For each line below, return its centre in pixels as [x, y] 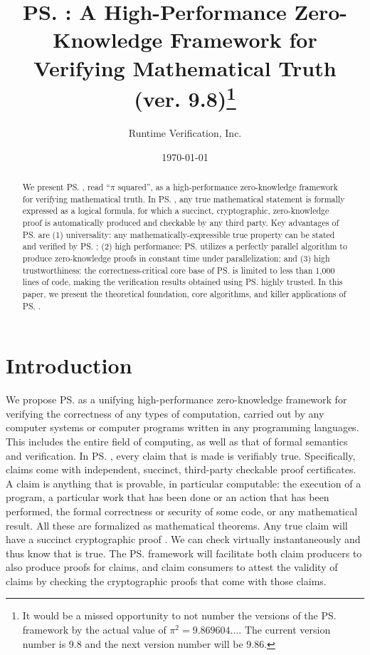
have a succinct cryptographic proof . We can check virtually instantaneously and [183, 539]
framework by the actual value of [94, 630]
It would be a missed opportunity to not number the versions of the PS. [179, 615]
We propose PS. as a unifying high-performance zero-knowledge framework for [176, 399]
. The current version [285, 630]
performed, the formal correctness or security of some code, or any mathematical [182, 511]
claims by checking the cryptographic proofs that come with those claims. [166, 581]
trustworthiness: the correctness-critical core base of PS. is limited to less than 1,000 [179, 270]
